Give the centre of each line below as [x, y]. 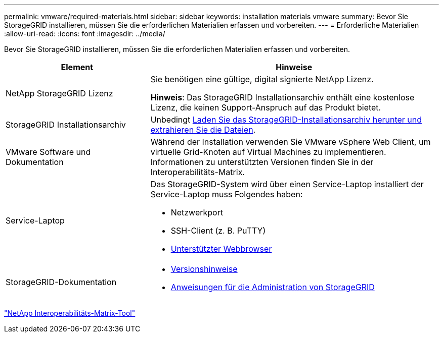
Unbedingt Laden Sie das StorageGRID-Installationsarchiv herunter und [286, 120]
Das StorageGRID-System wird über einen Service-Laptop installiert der [287, 184]
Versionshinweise [204, 269]
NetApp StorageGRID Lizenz [59, 93]
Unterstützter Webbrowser [221, 249]
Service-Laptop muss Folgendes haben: [227, 194]
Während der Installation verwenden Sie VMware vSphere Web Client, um [291, 142]
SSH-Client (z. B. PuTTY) [218, 231]
